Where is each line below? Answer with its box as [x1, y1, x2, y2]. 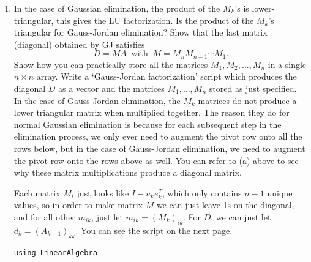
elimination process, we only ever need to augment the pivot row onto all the [13, 130, 302, 143]
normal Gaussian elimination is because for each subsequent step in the [13, 118, 282, 130]
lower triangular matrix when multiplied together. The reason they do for [13, 106, 290, 119]
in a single [268, 58, 307, 70]
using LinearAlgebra [13, 248, 97, 257]
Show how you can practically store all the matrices [13, 58, 208, 70]
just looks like [77, 186, 129, 199]
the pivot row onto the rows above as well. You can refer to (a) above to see [13, 154, 299, 167]
